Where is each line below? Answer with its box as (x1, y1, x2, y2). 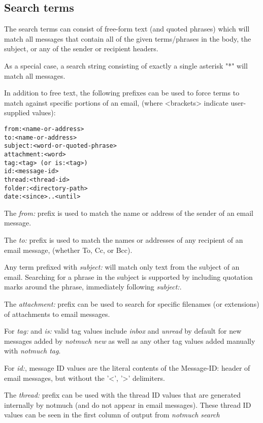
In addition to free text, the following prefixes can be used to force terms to (4, 87, 240, 98)
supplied (4, 107, 30, 118)
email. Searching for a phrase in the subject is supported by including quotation (4, 271, 253, 282)
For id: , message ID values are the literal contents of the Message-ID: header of (4, 362, 250, 373)
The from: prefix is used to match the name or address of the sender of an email (4, 207, 254, 218)
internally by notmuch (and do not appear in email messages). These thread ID (4, 399, 251, 410)
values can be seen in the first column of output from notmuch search (4, 409, 220, 420)
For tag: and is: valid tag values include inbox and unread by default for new (4, 326, 242, 336)
